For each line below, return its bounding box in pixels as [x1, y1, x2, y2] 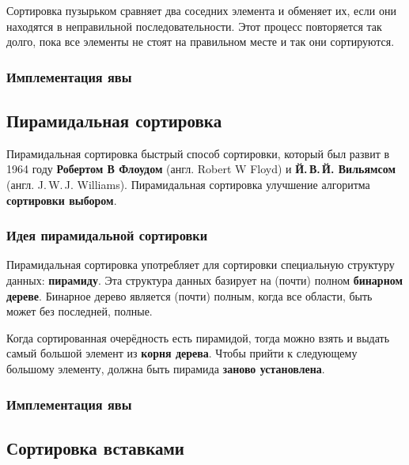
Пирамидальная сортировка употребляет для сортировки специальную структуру [6, 256, 395, 273]
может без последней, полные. [6, 303, 153, 319]
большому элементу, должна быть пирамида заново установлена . [6, 360, 325, 376]
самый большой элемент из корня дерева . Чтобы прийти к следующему [6, 345, 358, 361]
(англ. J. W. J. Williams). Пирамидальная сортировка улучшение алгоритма [6, 176, 370, 193]
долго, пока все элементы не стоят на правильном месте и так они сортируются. [6, 33, 395, 50]
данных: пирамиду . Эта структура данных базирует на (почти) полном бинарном [6, 272, 403, 289]
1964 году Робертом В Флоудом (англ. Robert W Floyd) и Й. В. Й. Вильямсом [6, 161, 396, 177]
